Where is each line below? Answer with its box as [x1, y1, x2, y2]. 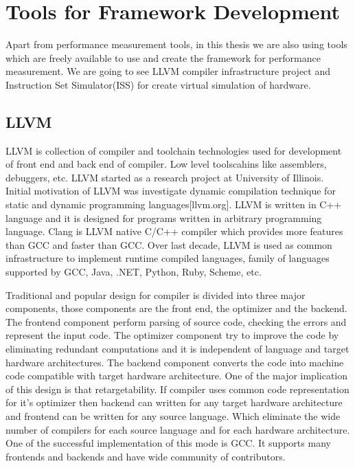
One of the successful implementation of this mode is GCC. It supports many [5, 436, 331, 450]
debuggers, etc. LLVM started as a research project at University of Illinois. [5, 170, 324, 184]
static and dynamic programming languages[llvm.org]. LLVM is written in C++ [5, 197, 342, 212]
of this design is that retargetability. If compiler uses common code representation [5, 381, 350, 396]
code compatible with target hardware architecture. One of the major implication [5, 368, 348, 383]
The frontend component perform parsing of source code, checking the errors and [5, 314, 347, 328]
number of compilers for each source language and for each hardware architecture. [5, 422, 350, 436]
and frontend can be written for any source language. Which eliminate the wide [5, 408, 341, 423]
